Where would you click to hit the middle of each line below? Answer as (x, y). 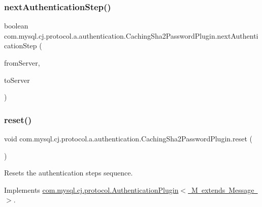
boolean (16, 26)
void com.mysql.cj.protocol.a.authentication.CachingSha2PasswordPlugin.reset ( (128, 138)
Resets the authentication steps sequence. (69, 173)
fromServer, (22, 63)
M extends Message (223, 189)
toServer (17, 80)
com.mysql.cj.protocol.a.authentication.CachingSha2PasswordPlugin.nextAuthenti (131, 35)
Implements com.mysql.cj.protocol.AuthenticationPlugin (91, 189)
